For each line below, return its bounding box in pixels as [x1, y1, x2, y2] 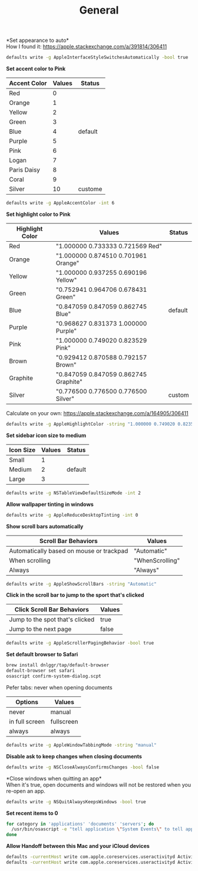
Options [15, 698, 38, 706]
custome [78, 185, 103, 193]
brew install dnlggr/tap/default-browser [6, 662, 110, 668]
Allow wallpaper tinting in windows [6, 501, 94, 508]
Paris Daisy [9, 166, 40, 174]
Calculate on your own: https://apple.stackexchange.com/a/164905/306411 [6, 409, 189, 416]
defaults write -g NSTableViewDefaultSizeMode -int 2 [6, 490, 141, 496]
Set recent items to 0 [6, 809, 58, 817]
